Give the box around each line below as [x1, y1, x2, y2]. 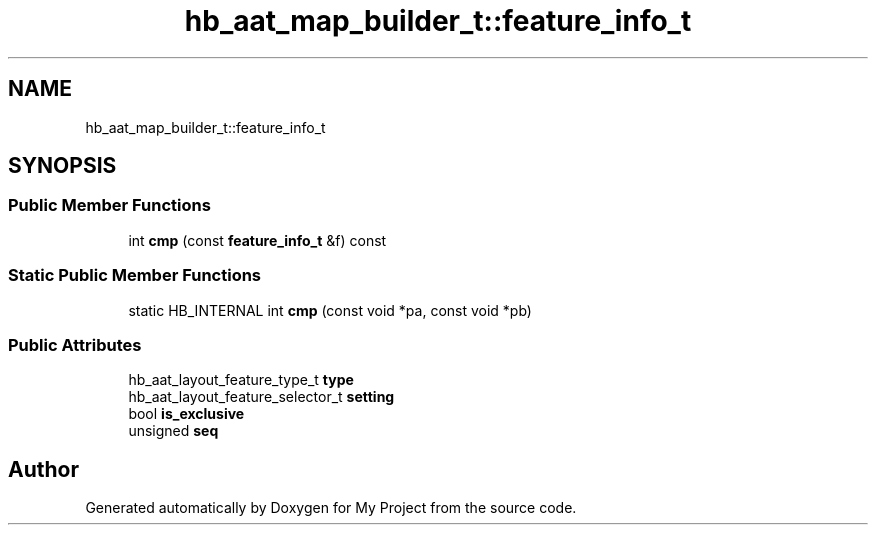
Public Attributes [8, 334, 142, 355]
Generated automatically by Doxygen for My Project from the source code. [85, 499, 577, 517]
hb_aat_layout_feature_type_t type [128, 371, 354, 389]
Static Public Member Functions [8, 265, 262, 286]
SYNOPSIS [8, 153, 117, 179]
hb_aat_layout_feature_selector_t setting [128, 388, 395, 406]
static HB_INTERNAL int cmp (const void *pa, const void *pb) [128, 301, 532, 319]
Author [8, 456, 79, 482]
